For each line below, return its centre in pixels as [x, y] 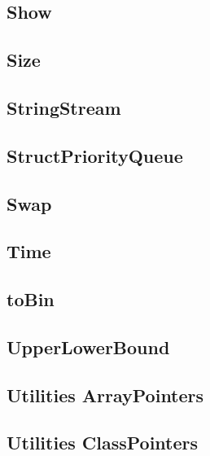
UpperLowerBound [88, 346]
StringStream [64, 107]
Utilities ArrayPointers [105, 395]
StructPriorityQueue [95, 155]
